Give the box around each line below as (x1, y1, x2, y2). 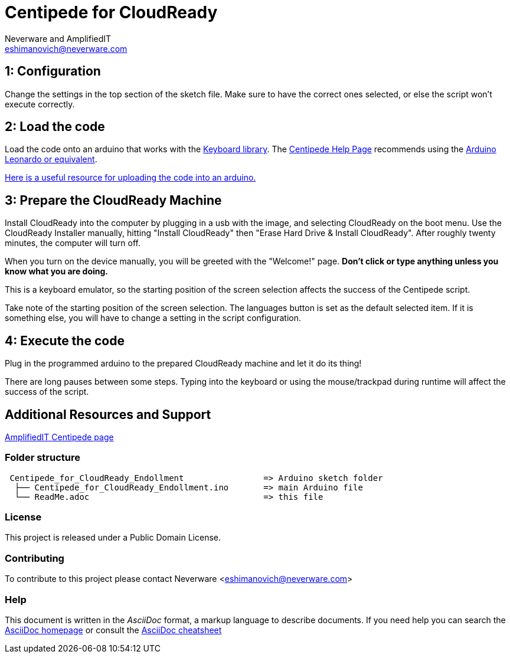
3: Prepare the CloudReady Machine (5, 192, 222, 208)
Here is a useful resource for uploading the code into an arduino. (5, 172, 256, 183)
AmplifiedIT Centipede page (5, 431, 114, 442)
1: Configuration (5, 64, 101, 79)
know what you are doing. (5, 266, 109, 277)
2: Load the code (5, 119, 105, 135)
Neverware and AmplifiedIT (5, 33, 112, 44)
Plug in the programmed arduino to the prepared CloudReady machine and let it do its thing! (5, 358, 362, 369)
